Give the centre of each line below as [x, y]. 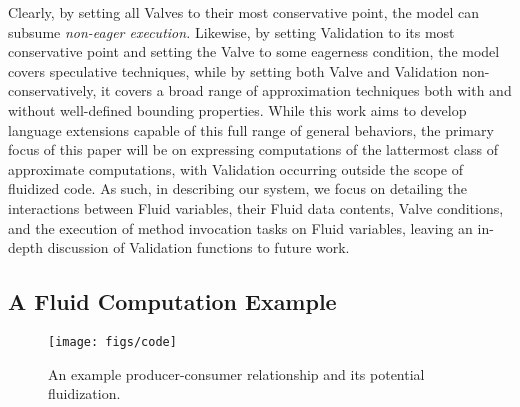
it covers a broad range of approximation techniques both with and [306, 90]
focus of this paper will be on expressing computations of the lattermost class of [253, 149]
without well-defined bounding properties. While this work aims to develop [237, 109]
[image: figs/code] [112, 341]
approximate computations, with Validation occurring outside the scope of [235, 168]
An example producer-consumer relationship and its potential [236, 373]
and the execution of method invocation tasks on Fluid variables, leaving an [240, 227]
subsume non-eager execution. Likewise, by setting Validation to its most [231, 31]
